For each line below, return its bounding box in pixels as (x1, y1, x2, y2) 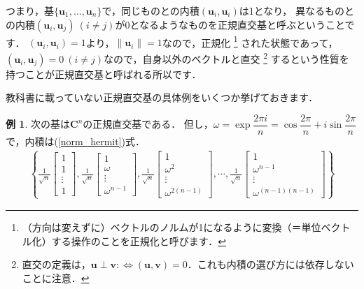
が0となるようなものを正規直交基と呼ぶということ (115, 17, 345, 31)
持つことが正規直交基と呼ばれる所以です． (6, 66, 202, 81)
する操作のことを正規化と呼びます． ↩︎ (51, 233, 226, 248)
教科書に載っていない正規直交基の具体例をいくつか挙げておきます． (6, 90, 318, 105)
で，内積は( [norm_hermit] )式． (6, 133, 146, 148)
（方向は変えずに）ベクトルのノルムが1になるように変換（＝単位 (22, 220, 321, 235)
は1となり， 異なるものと (239, 3, 355, 17)
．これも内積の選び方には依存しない (187, 257, 354, 272)
